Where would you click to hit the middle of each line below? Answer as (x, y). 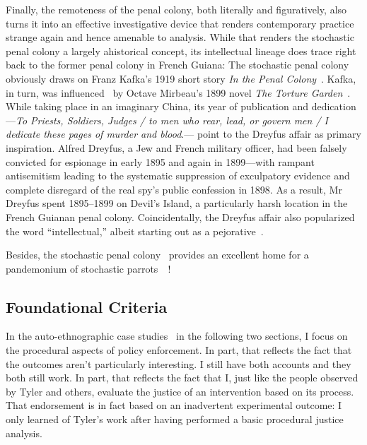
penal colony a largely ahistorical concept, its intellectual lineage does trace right (181, 51)
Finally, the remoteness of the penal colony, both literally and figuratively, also (176, 9)
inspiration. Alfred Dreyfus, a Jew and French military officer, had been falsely (176, 147)
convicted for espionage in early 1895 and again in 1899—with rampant (160, 161)
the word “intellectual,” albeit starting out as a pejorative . (135, 231)
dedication (334, 106)
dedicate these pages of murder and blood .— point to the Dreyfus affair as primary (183, 134)
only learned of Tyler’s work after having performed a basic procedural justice (175, 419)
